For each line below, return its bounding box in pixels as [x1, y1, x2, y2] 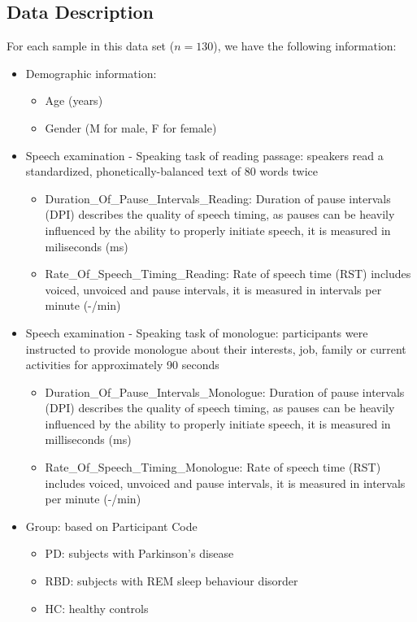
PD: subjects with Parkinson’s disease [45, 545, 234, 562]
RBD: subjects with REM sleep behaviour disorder [45, 572, 298, 589]
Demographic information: [25, 64, 157, 81]
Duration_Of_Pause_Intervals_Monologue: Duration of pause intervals [45, 383, 405, 400]
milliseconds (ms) [45, 431, 132, 448]
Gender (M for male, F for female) [45, 119, 217, 136]
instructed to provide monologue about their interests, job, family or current [25, 340, 406, 357]
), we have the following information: [213, 37, 397, 54]
